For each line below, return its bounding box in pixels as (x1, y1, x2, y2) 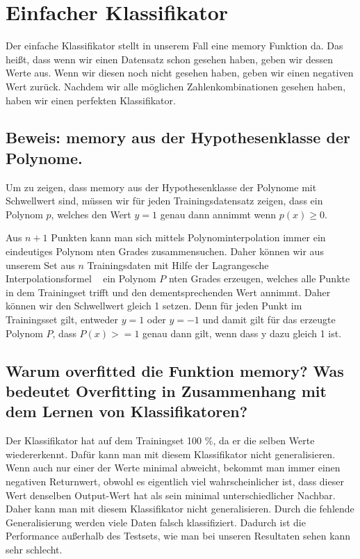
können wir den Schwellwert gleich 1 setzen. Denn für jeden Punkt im (6, 298, 302, 313)
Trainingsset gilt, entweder (6, 312, 119, 327)
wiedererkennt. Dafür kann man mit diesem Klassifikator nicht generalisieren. (6, 446, 336, 461)
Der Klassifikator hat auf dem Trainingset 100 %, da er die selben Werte (6, 433, 315, 448)
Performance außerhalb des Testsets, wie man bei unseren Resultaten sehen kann (6, 528, 351, 543)
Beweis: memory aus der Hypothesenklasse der (6, 127, 350, 148)
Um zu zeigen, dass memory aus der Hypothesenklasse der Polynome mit (6, 179, 317, 194)
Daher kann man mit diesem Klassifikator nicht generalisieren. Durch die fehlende (6, 501, 354, 516)
